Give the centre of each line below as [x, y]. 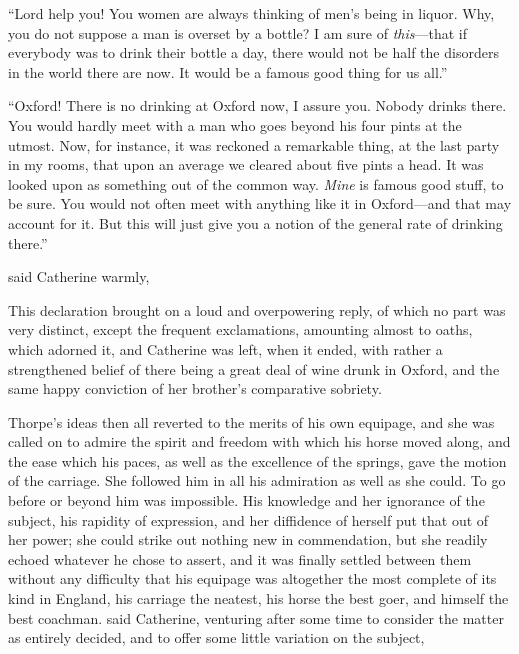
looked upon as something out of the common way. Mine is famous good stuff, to [256, 183]
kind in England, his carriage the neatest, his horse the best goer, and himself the [258, 598]
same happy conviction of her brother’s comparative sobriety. [195, 388]
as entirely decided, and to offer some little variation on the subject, [216, 637]
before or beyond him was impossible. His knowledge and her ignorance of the [246, 500]
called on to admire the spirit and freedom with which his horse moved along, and [259, 441]
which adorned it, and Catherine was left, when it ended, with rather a [225, 348]
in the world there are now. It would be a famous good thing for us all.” [228, 71]
